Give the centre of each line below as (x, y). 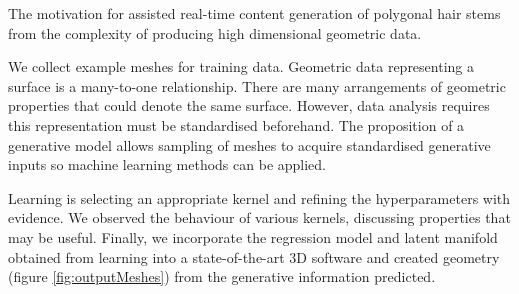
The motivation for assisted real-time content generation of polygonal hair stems (254, 13)
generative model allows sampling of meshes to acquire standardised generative (249, 144)
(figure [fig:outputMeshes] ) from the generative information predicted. (222, 276)
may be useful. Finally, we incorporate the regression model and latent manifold (253, 236)
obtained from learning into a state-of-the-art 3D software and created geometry (254, 256)
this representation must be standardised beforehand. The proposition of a (236, 124)
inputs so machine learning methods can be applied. (167, 164)
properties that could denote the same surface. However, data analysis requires (249, 105)
